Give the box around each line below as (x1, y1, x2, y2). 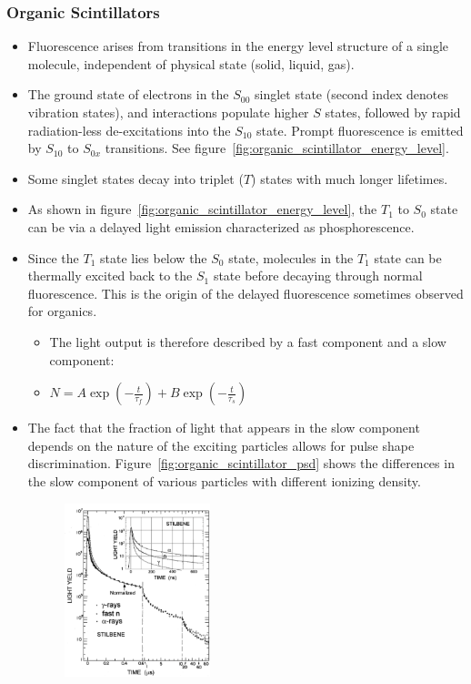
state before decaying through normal (213, 266, 423, 285)
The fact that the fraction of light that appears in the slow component (27, 418, 420, 437)
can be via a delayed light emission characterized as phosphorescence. (27, 217, 415, 236)
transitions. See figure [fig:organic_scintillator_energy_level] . (105, 138, 449, 158)
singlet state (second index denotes (255, 85, 449, 104)
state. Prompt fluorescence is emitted (256, 120, 464, 139)
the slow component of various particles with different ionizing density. (27, 471, 421, 490)
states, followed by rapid (325, 103, 461, 121)
